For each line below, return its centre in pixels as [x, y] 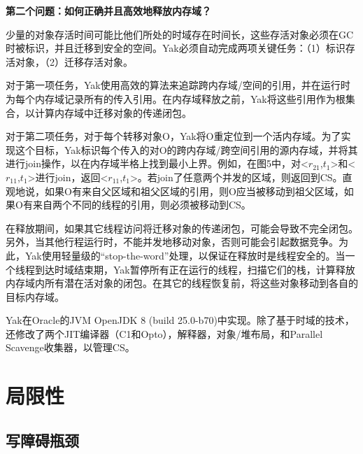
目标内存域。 [35, 296]
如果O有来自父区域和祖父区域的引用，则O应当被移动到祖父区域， [194, 191]
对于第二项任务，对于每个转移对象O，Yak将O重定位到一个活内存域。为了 [173, 136]
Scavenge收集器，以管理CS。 [70, 347]
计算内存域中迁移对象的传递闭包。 [113, 112]
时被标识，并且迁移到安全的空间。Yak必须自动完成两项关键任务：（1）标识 [176, 48]
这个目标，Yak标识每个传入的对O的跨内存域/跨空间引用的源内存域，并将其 [186, 149]
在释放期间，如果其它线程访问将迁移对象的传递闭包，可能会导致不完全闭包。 [182, 228]
